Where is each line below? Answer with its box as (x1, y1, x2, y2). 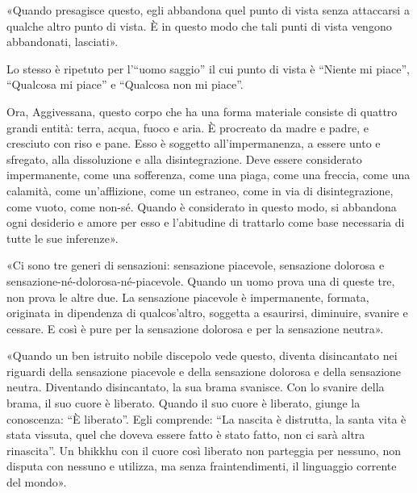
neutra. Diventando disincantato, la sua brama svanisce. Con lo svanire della (6, 378, 385, 395)
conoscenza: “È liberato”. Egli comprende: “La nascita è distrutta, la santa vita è (6, 410, 407, 427)
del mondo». (6, 474, 67, 491)
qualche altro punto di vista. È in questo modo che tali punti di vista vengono (6, 17, 392, 34)
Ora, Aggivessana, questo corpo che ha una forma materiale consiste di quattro (6, 102, 398, 119)
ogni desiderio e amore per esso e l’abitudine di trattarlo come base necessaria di (6, 214, 405, 231)
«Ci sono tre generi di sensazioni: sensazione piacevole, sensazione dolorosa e (6, 257, 385, 274)
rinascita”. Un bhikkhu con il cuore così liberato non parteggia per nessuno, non (6, 441, 401, 458)
